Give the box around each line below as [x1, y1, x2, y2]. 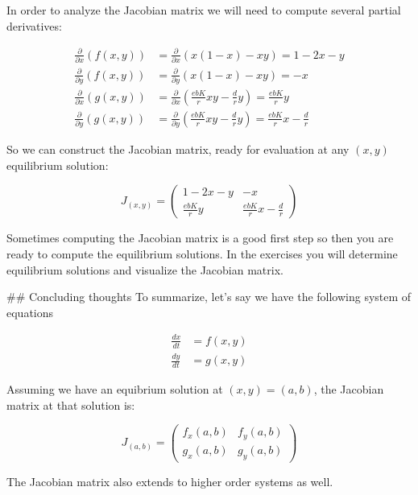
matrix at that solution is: [6, 396, 135, 413]
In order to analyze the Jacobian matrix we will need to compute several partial [6, 2, 401, 18]
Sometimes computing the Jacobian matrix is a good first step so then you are [6, 229, 394, 246]
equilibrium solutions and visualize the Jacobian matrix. [6, 261, 283, 278]
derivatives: [6, 17, 62, 34]
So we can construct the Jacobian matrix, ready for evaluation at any [6, 141, 350, 158]
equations [6, 303, 54, 320]
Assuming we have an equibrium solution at [6, 380, 223, 397]
